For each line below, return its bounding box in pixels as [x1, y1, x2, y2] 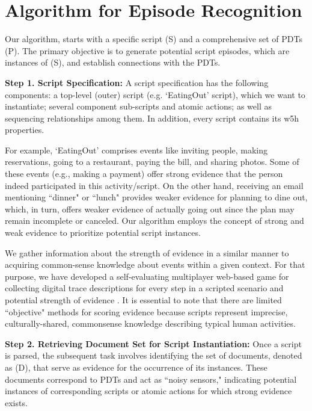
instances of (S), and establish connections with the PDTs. [5, 56, 221, 69]
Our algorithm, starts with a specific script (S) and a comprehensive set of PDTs [5, 32, 302, 45]
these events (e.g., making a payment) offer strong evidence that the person [5, 167, 283, 180]
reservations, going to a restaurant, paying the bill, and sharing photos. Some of [5, 155, 299, 168]
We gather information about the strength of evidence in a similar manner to [5, 246, 289, 259]
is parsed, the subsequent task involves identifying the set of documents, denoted [5, 349, 302, 362]
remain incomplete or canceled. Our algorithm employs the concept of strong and [5, 214, 304, 227]
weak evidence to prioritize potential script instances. [5, 226, 201, 239]
